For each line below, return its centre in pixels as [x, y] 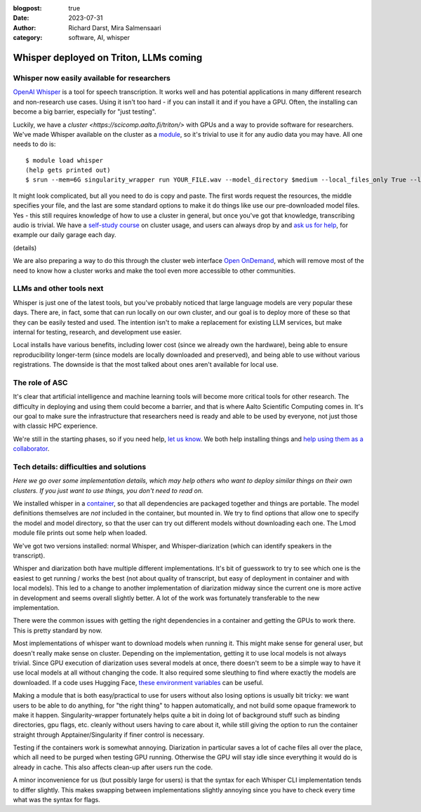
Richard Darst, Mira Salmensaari [115, 27]
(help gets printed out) [68, 170]
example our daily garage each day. [65, 235]
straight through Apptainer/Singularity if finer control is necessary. [109, 735]
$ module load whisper [65, 160]
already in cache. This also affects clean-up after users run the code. [113, 767]
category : [28, 38]
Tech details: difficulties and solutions [80, 466]
